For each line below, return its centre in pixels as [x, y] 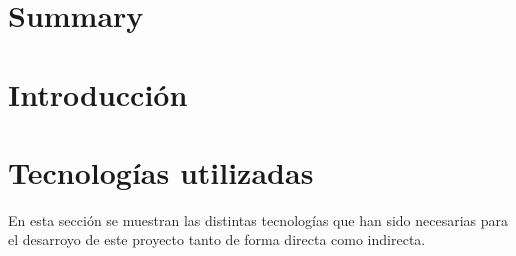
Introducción [98, 93]
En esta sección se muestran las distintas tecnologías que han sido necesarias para [258, 219]
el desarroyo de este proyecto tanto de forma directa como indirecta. [217, 239]
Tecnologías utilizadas [161, 171]
